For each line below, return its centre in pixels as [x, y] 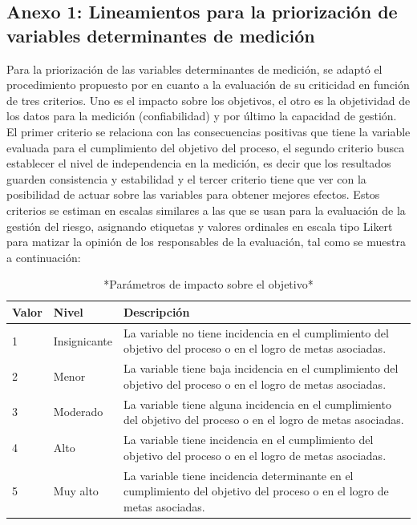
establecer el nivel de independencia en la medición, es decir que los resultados [199, 163]
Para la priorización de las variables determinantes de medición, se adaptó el [194, 69]
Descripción [157, 311]
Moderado [78, 412]
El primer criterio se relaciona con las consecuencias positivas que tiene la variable [208, 131]
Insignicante [83, 340]
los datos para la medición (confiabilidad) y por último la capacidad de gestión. [202, 116]
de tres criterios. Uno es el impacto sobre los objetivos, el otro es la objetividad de [208, 100]
